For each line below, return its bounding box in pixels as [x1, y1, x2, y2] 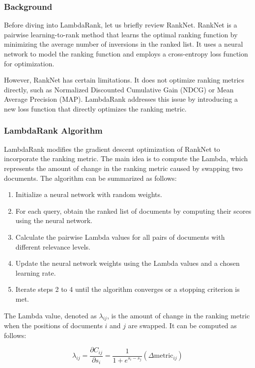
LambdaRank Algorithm [4, 124, 103, 137]
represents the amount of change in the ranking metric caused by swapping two [4, 163, 243, 173]
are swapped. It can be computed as [128, 320, 237, 331]
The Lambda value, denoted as [4, 310, 97, 320]
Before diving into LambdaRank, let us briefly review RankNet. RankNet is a [4, 20, 237, 30]
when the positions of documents [4, 320, 103, 331]
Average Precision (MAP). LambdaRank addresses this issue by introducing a [4, 94, 238, 104]
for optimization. [4, 58, 55, 68]
